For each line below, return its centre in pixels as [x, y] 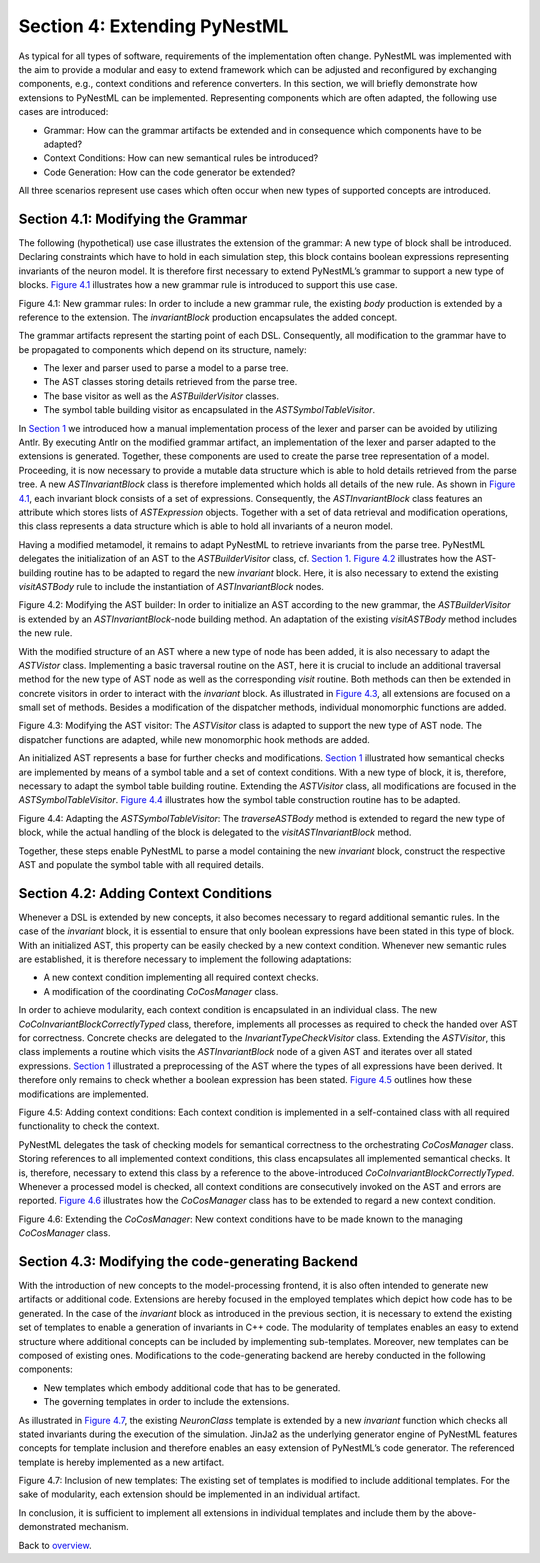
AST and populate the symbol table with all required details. [141, 864]
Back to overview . [55, 1545]
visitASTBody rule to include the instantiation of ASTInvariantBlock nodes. [171, 586]
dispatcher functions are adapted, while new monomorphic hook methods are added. [194, 739]
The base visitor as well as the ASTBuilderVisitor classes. [161, 396]
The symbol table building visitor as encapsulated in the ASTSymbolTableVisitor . [209, 410]
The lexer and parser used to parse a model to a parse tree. [166, 368]
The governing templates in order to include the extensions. [166, 1402]
